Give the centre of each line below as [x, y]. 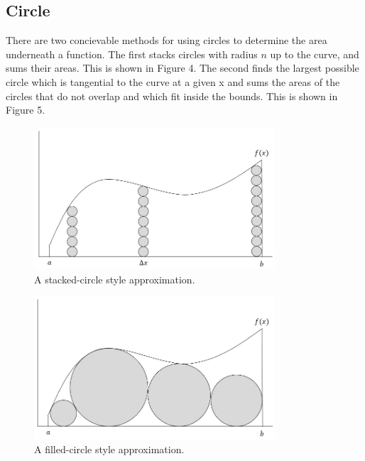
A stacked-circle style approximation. [115, 279]
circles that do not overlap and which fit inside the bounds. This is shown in [172, 96]
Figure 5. [26, 110]
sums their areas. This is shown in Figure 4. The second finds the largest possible [182, 68]
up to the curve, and [315, 54]
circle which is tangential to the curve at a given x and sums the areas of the [173, 81]
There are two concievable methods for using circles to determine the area [167, 40]
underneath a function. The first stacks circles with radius [132, 54]
